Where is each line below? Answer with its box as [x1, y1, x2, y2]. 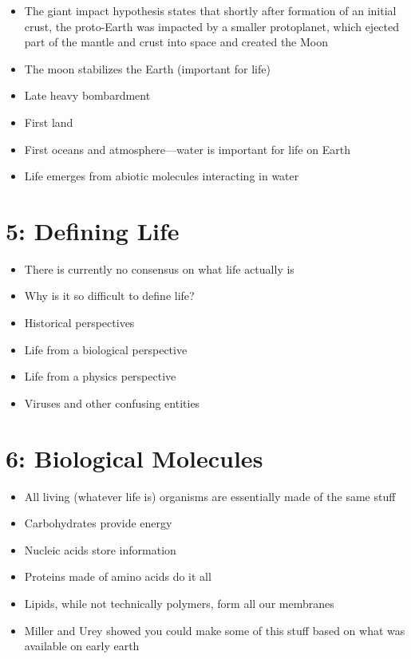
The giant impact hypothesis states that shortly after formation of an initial [24, 2, 397, 18]
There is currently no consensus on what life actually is [24, 260, 294, 277]
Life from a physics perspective [24, 368, 176, 385]
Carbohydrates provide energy [24, 515, 172, 531]
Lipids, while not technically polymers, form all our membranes [24, 594, 334, 611]
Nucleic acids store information [24, 541, 176, 558]
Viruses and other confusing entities [24, 394, 200, 411]
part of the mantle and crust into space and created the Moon [24, 34, 329, 50]
